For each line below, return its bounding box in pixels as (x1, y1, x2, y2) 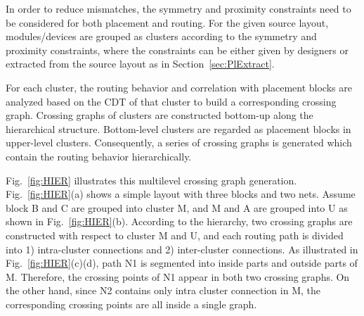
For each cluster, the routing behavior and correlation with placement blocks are (6, 80, 352, 94)
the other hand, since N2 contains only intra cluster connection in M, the (6, 283, 320, 298)
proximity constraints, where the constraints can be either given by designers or (6, 42, 349, 57)
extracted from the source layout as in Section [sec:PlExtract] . (6, 56, 275, 71)
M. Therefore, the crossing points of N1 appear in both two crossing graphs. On (6, 269, 350, 284)
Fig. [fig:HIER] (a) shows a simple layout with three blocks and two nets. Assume (6, 187, 356, 201)
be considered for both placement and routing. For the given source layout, (6, 15, 329, 30)
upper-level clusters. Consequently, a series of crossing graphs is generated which (6, 135, 352, 150)
